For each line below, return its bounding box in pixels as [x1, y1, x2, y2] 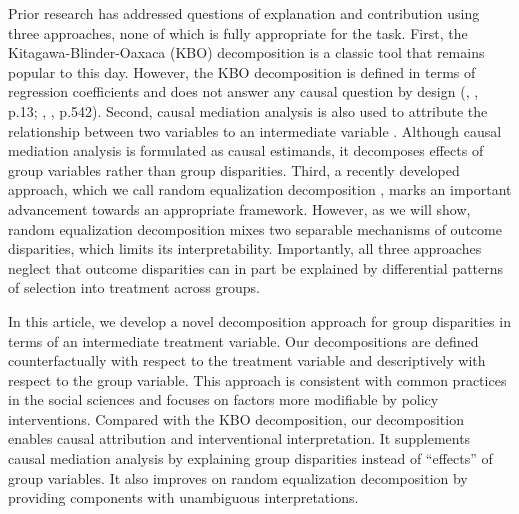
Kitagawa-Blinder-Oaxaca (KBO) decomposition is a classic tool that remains [8, 42, 485, 63]
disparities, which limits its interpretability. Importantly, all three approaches [8, 238, 482, 259]
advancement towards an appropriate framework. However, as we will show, [8, 198, 471, 219]
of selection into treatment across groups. [8, 277, 261, 298]
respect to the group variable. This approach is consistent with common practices [8, 369, 507, 390]
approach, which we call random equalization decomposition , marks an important [8, 179, 512, 200]
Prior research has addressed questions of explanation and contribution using [8, 3, 480, 23]
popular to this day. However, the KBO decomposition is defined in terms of [8, 61, 476, 82]
